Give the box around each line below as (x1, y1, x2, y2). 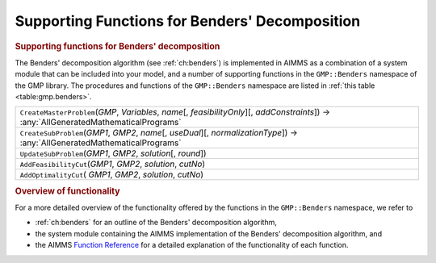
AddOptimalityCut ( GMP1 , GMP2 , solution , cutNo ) (19, 169, 204, 181)
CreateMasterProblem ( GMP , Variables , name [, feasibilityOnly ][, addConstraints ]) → (19, 106, 330, 118)
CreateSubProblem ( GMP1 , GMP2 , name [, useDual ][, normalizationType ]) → (19, 127, 298, 139)
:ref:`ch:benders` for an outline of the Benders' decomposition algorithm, (35, 218, 278, 228)
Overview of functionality (15, 186, 120, 197)
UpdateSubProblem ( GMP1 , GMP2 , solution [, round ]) (19, 148, 207, 159)
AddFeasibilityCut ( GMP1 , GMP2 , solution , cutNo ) (19, 158, 206, 169)
